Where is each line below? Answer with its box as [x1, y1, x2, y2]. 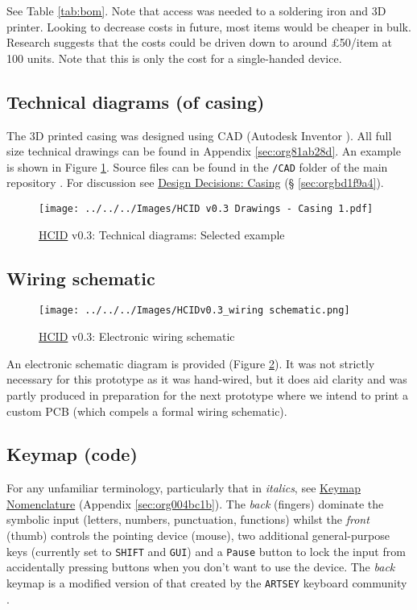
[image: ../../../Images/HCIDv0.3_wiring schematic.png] [39, 305, 350, 317]
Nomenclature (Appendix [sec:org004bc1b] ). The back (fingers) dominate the [6, 495, 384, 512]
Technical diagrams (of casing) [6, 89, 265, 114]
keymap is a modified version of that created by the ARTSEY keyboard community [6, 574, 407, 591]
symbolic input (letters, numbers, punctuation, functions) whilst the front [6, 511, 370, 528]
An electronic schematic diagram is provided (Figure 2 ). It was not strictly [6, 355, 375, 371]
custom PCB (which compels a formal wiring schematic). [6, 402, 287, 419]
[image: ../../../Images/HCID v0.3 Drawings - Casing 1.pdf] [39, 203, 374, 215]
